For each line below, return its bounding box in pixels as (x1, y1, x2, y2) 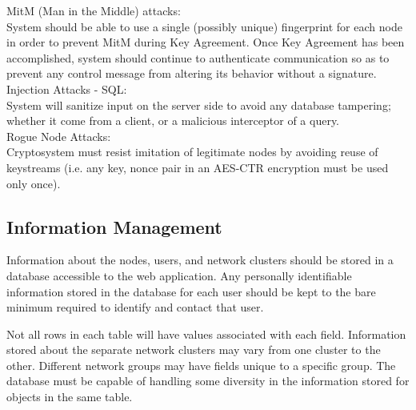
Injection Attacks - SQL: (6, 80, 127, 97)
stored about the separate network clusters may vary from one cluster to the (6, 341, 381, 358)
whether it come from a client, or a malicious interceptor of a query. (6, 112, 340, 129)
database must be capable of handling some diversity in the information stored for (6, 372, 410, 389)
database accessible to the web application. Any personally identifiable (6, 267, 352, 283)
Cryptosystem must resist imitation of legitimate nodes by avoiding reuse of (6, 143, 378, 160)
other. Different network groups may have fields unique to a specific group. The (6, 356, 396, 373)
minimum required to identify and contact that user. (6, 299, 264, 316)
